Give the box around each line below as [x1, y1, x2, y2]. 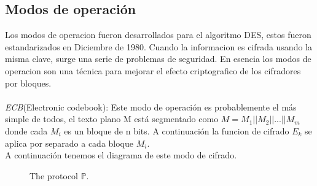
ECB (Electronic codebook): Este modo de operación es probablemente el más [5, 100, 297, 113]
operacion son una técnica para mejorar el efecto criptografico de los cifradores [5, 64, 301, 77]
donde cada [5, 124, 48, 137]
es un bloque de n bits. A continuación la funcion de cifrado [64, 124, 289, 137]
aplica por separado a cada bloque [5, 136, 134, 149]
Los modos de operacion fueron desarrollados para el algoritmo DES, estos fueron [5, 28, 311, 41]
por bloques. [5, 76, 52, 89]
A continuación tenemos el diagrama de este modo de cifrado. [5, 149, 237, 161]
